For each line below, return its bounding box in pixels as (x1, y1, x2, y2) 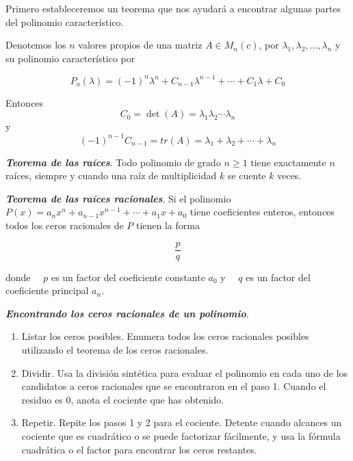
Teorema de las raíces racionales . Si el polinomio (5, 191, 231, 205)
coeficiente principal (5, 283, 89, 298)
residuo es (21, 392, 63, 406)
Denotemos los (5, 38, 66, 52)
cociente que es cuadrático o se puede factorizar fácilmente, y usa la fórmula (21, 428, 341, 443)
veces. (277, 168, 302, 183)
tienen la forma (135, 218, 200, 232)
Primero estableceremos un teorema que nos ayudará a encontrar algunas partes (5, 1, 341, 15)
